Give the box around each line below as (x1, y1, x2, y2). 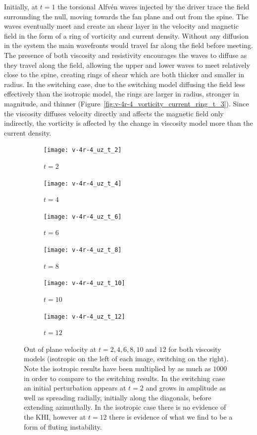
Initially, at (4, 1, 38, 11)
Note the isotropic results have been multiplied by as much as (24, 363, 211, 373)
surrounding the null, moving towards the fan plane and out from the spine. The (4, 11, 249, 21)
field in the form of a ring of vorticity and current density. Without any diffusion (4, 30, 249, 41)
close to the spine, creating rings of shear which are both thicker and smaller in (4, 69, 245, 80)
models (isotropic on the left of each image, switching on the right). (24, 353, 229, 364)
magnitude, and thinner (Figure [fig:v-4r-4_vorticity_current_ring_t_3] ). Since (4, 98, 249, 108)
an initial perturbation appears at (24, 383, 126, 393)
